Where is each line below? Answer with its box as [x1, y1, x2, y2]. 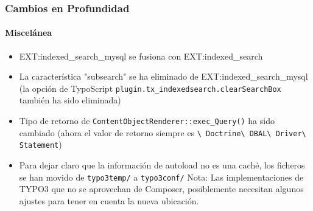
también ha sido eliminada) [19, 94, 121, 106]
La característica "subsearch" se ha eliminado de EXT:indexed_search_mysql [19, 70, 308, 83]
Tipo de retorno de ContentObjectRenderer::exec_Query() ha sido [19, 114, 275, 127]
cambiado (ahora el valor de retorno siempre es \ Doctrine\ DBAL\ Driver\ [19, 126, 306, 139]
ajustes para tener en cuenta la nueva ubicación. [19, 194, 199, 207]
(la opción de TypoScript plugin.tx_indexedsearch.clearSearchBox [19, 81, 281, 94]
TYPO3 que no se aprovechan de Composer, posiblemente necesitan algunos [19, 182, 304, 195]
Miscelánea [5, 26, 52, 39]
